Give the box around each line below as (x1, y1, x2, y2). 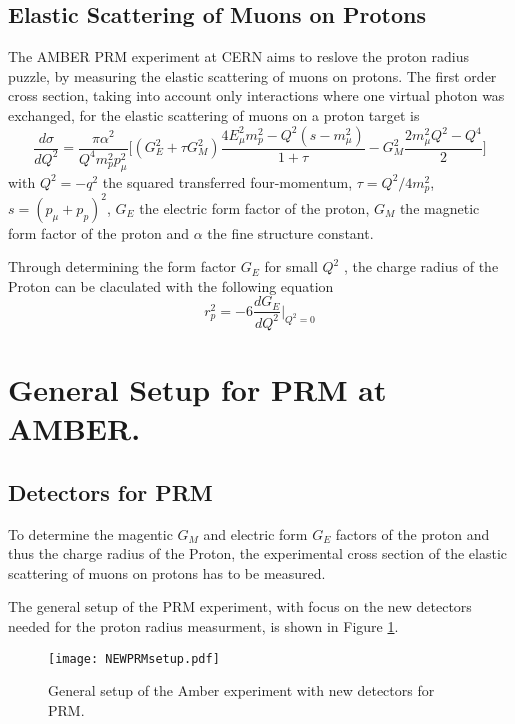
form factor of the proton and (8, 222, 189, 243)
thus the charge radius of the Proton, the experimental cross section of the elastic (8, 543, 507, 564)
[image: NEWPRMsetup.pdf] (48, 651, 220, 666)
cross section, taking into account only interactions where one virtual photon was (8, 85, 505, 106)
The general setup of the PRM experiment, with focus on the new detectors (8, 596, 472, 617)
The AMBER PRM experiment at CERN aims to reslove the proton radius (8, 46, 470, 67)
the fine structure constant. (207, 222, 374, 243)
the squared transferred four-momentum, (102, 171, 353, 192)
